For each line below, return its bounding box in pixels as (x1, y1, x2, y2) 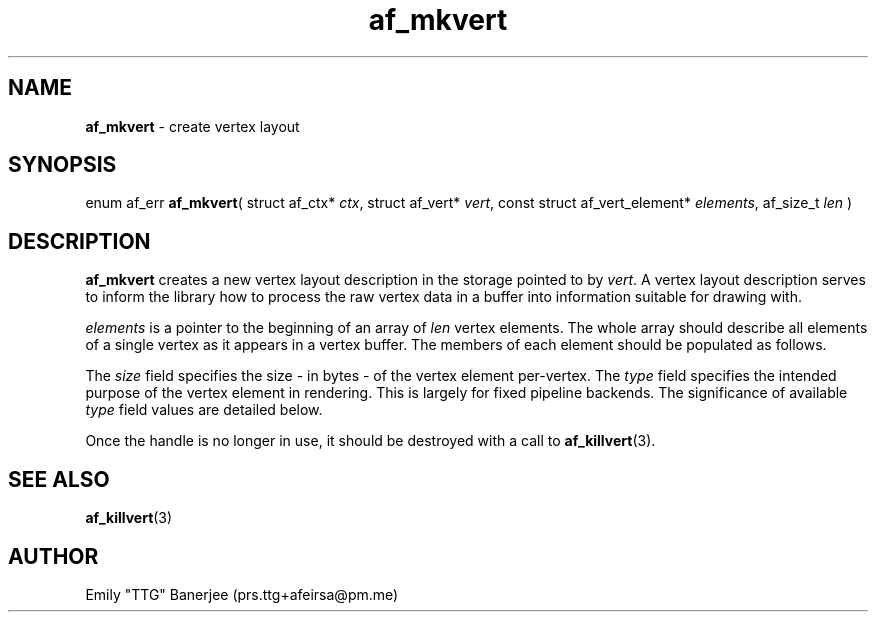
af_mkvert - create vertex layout (85, 117, 300, 135)
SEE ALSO (8, 466, 110, 492)
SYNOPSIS (8, 152, 117, 178)
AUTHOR (8, 543, 99, 569)
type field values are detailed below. (85, 401, 323, 419)
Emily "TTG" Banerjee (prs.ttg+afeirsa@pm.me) (85, 585, 399, 603)
